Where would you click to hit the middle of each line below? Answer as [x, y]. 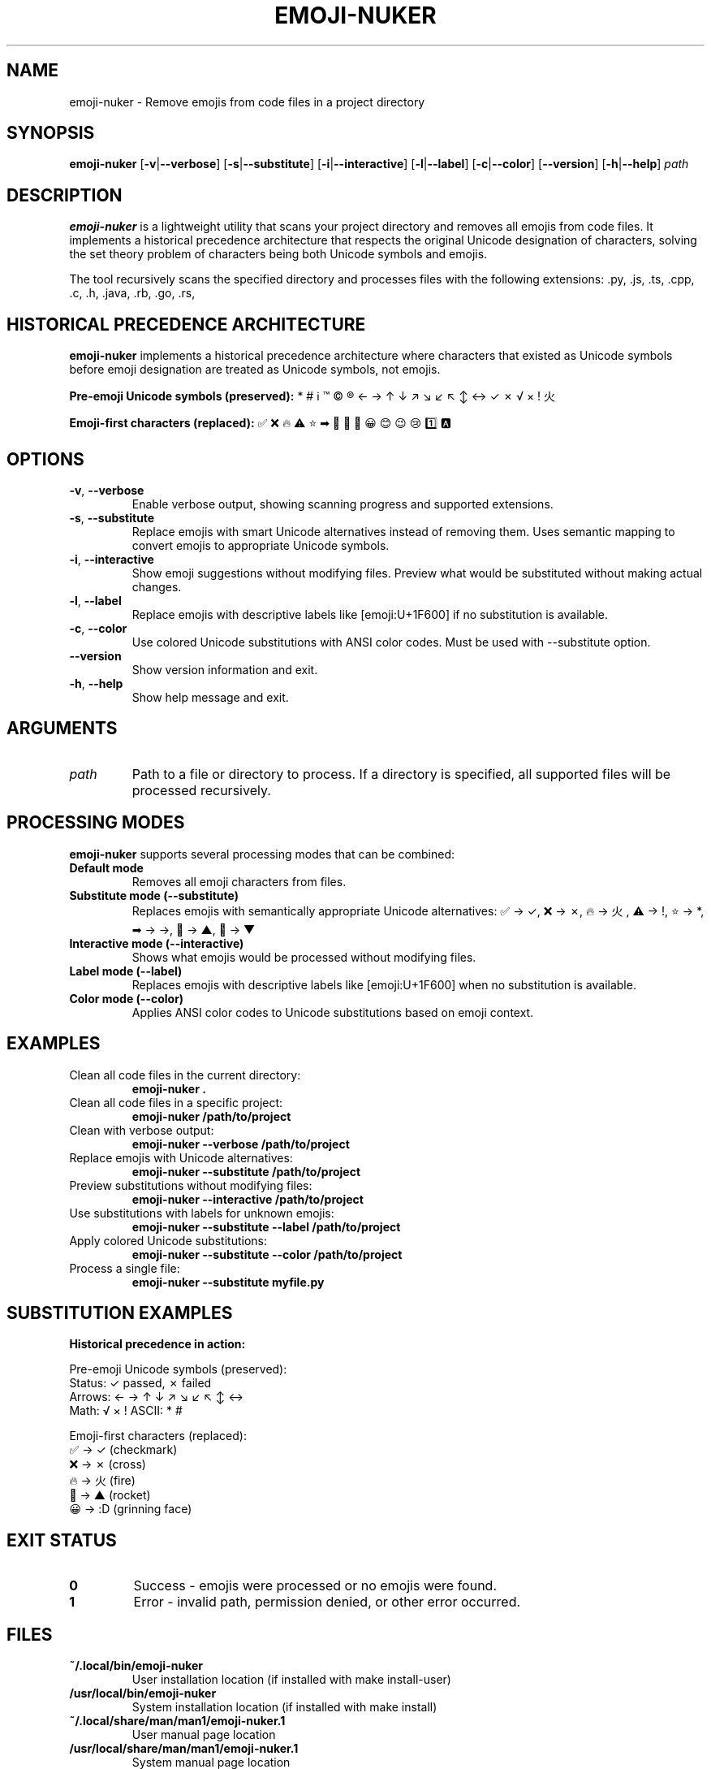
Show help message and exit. [210, 697]
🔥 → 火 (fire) [102, 1481]
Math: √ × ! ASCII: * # [126, 1411]
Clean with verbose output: [142, 1130]
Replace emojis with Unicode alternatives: [181, 1157]
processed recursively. [201, 790]
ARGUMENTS [62, 729]
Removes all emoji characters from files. [239, 881]
